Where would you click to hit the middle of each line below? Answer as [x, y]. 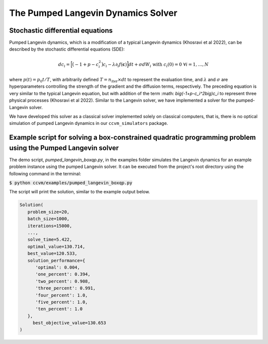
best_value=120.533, [53, 254]
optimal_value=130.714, [56, 246]
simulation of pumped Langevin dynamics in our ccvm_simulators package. [89, 123]
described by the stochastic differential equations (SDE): [67, 49]
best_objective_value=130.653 [69, 323]
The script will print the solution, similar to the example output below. [80, 192]
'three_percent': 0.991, [66, 288]
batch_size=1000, [48, 219]
